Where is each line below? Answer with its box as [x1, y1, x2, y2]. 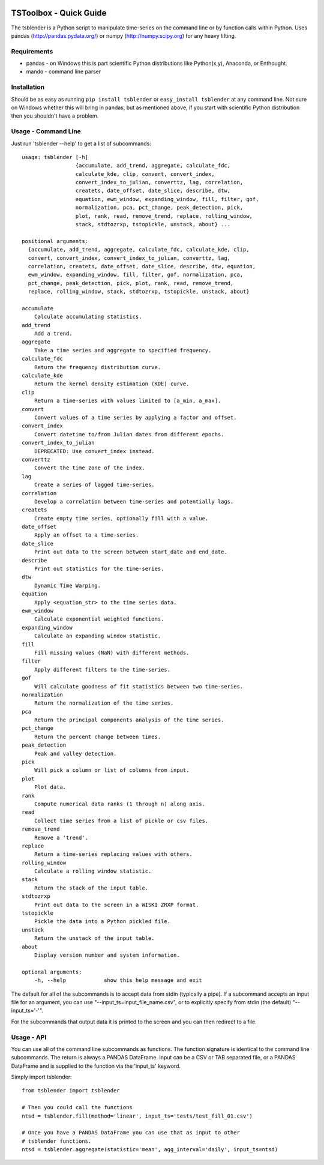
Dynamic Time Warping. [34, 582, 101, 589]
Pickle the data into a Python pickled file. [34, 918, 171, 925]
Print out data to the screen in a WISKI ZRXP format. [34, 901, 199, 908]
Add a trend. [34, 330, 73, 337]
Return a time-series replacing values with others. [34, 851, 193, 858]
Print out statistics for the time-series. [34, 565, 164, 573]
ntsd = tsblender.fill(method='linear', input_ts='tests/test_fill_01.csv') [22, 1112, 253, 1119]
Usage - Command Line [11, 127, 81, 136]
